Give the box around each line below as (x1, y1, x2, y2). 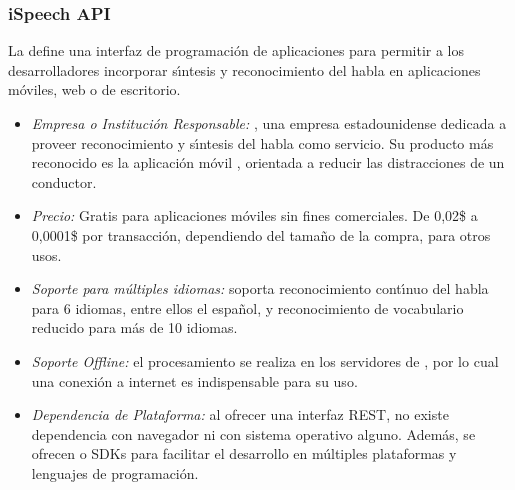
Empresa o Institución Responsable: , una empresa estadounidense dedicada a (31, 113, 507, 133)
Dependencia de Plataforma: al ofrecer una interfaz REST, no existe (31, 404, 449, 425)
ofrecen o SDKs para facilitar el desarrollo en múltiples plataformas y (31, 443, 457, 464)
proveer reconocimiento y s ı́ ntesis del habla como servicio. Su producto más (31, 132, 494, 153)
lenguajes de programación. (31, 462, 199, 483)
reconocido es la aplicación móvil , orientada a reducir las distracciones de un (31, 152, 505, 173)
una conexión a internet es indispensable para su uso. (31, 370, 358, 391)
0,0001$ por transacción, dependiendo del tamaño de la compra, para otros (31, 224, 491, 245)
